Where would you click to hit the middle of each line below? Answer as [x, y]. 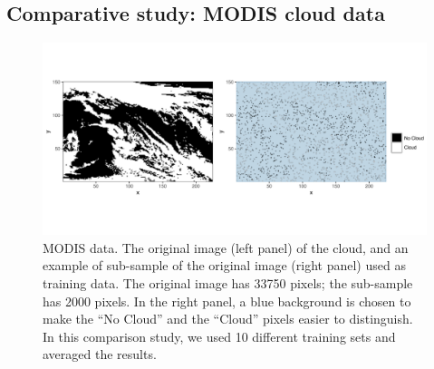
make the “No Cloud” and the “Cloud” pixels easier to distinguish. [228, 319]
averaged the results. [100, 354]
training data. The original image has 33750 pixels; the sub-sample [228, 282]
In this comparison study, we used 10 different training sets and [219, 336]
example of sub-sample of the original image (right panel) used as [224, 265]
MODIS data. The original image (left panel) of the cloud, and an [226, 247]
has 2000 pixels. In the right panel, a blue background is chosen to [227, 301]
